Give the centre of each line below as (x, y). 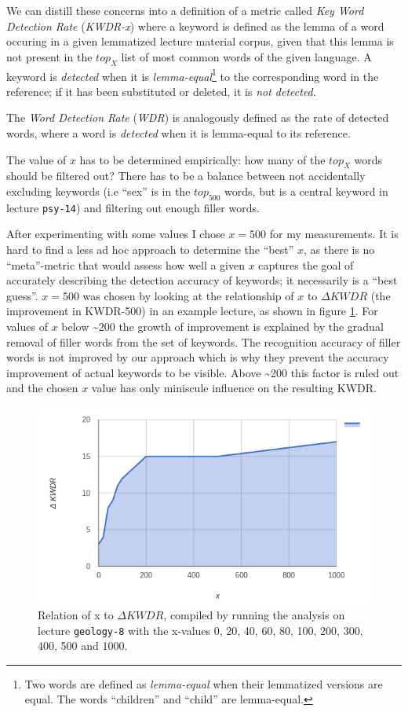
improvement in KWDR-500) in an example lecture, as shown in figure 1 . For (192, 311)
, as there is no (339, 250)
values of (27, 327)
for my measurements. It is (334, 234)
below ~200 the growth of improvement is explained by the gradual (222, 327)
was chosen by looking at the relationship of (188, 295)
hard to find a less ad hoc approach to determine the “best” (150, 250)
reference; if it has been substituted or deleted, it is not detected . (161, 91)
